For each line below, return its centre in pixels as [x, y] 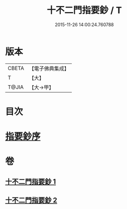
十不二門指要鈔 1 [31, 182]
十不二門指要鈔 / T [84, 10]
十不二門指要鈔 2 [31, 200]
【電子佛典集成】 [49, 68]
